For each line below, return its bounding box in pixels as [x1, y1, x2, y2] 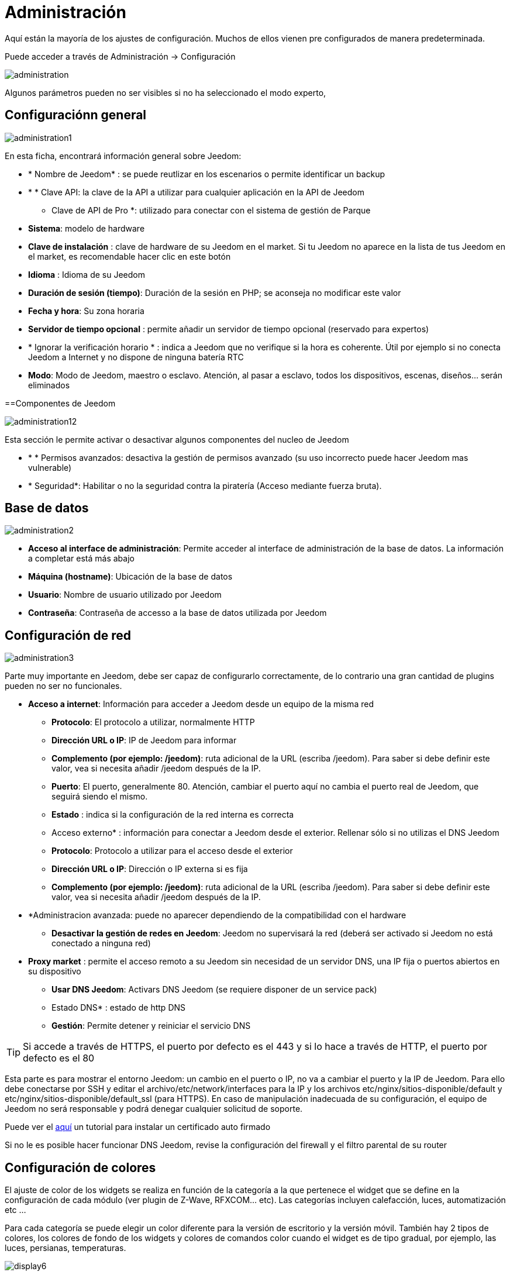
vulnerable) [28, 462, 72, 473]
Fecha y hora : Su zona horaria [28, 305, 144, 316]
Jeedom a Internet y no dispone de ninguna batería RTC [28, 352, 244, 362]
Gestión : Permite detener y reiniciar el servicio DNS [51, 1021, 251, 1031]
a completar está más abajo [28, 553, 135, 564]
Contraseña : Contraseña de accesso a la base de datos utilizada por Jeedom [28, 608, 327, 618]
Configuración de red [5, 628, 131, 643]
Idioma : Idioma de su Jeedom [28, 269, 145, 280]
